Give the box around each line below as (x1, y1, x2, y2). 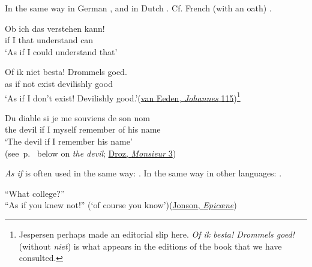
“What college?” (5, 187, 65, 199)
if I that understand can (5, 34, 94, 46)
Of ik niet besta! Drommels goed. (5, 65, 127, 78)
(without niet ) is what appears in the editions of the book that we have (19, 239, 282, 252)
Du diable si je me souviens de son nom (5, 111, 150, 124)
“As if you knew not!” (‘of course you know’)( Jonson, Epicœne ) (5, 199, 237, 211)
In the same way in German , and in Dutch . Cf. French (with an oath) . (5, 2, 272, 14)
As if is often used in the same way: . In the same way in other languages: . (5, 167, 282, 179)
